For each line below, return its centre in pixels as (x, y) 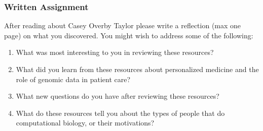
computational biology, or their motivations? (85, 123)
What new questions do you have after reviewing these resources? (118, 96)
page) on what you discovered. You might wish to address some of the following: (129, 35)
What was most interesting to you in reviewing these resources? (115, 52)
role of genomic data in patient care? (73, 79)
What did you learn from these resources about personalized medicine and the (137, 69)
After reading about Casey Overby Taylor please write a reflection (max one (123, 25)
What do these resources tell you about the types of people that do (120, 113)
